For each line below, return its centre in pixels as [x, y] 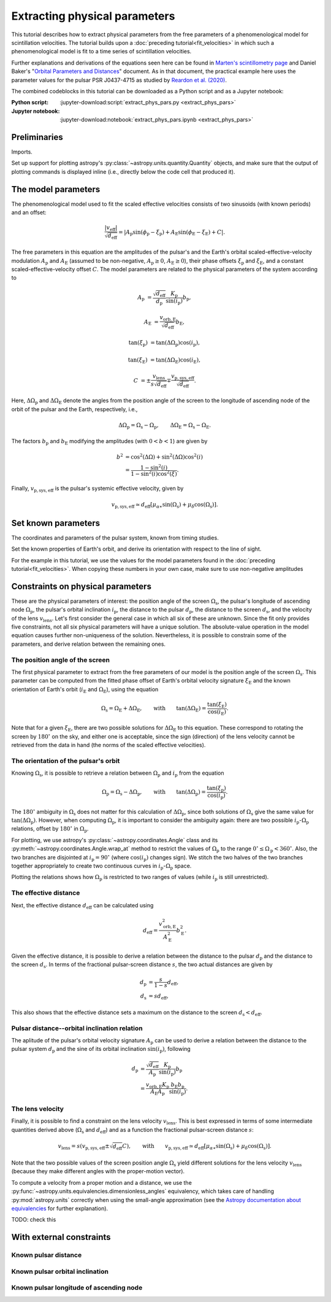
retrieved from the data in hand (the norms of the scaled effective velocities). [108, 745]
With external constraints [61, 1237]
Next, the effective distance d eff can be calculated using [82, 906]
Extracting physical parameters [93, 16]
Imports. [22, 152]
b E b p [177, 1085]
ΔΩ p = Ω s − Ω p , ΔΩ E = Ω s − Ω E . [165, 425]
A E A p [158, 1093]
